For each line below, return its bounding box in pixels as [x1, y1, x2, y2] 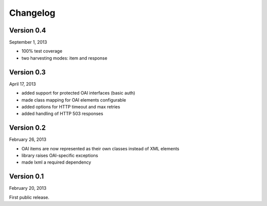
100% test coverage [21, 48, 63, 54]
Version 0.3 [9, 68, 46, 76]
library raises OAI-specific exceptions [21, 153, 98, 158]
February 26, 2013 [9, 137, 46, 142]
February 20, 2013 [9, 185, 46, 191]
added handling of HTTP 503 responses [21, 111, 103, 117]
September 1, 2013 [9, 39, 47, 45]
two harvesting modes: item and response [21, 55, 107, 61]
